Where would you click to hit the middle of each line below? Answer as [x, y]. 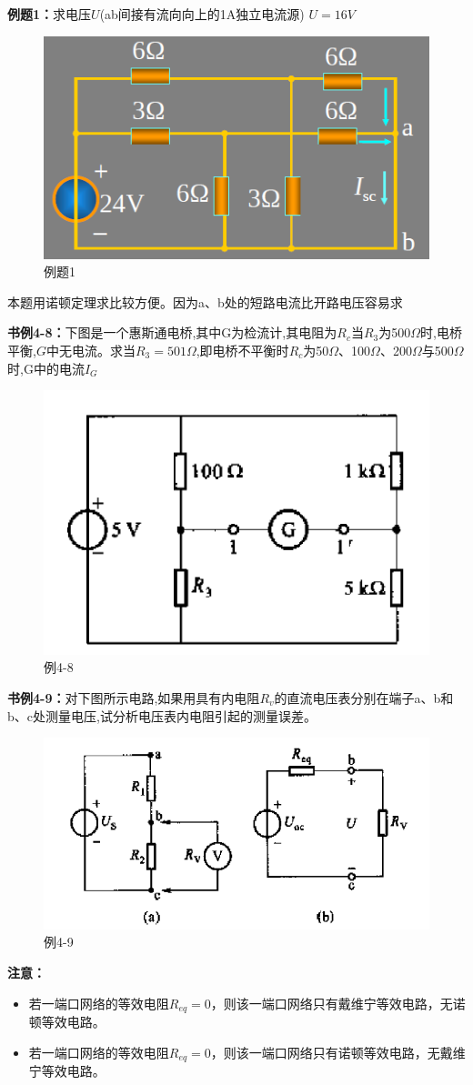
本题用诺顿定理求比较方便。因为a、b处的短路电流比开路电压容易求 [205, 301]
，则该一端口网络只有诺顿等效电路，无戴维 [338, 1052]
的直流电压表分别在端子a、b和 [364, 698]
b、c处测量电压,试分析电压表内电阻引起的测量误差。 [162, 715]
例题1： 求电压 [50, 14]
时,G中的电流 [46, 368]
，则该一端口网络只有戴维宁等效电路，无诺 [338, 1003]
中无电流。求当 [91, 350]
